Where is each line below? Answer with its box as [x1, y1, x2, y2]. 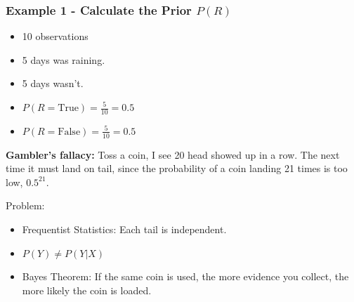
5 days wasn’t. [22, 76, 84, 91]
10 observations [22, 29, 88, 44]
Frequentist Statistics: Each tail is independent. [22, 222, 227, 237]
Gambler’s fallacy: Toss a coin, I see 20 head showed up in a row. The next [6, 147, 340, 162]
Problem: [6, 198, 45, 213]
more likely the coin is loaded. [22, 282, 152, 297]
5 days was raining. [22, 52, 105, 67]
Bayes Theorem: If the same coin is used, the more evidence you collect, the [22, 269, 349, 284]
